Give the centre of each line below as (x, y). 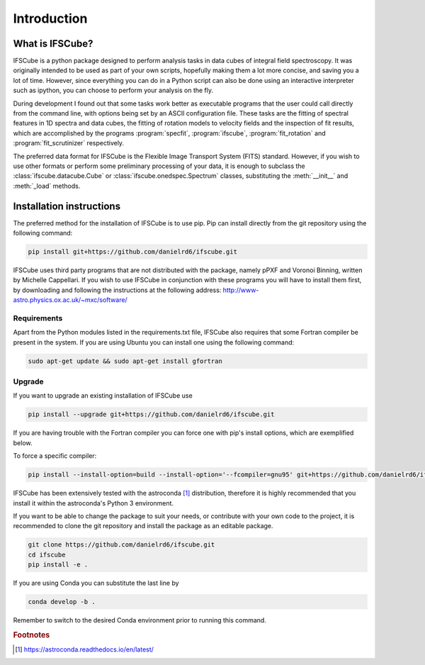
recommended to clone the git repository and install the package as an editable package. (143, 526)
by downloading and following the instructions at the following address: (117, 290)
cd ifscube (47, 554)
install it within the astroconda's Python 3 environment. (93, 503)
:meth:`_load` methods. (47, 186)
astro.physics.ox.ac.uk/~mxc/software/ (70, 300)
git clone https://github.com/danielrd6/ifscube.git (121, 545)
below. (23, 442)
